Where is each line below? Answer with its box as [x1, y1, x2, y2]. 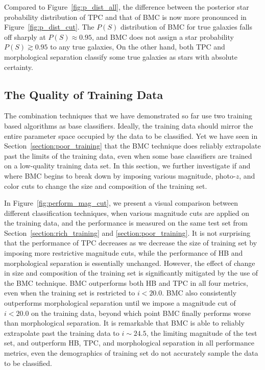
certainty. [4, 61, 33, 72]
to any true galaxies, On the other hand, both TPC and [50, 41, 225, 52]
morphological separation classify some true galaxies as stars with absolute [4, 51, 237, 62]
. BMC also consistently [162, 287, 237, 298]
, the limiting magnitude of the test [146, 327, 257, 338]
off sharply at [4, 31, 46, 42]
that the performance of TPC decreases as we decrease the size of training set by [4, 237, 257, 248]
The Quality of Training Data [4, 86, 163, 102]
